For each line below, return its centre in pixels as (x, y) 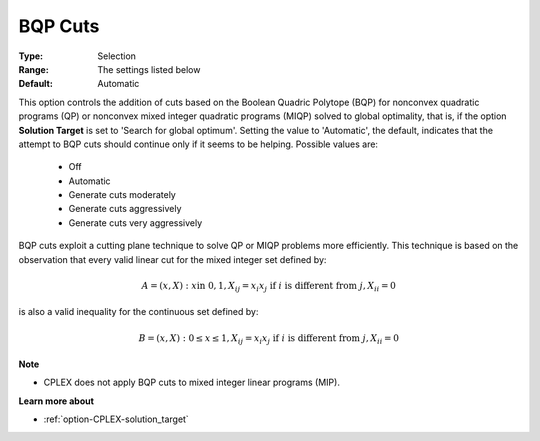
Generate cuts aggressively (125, 209)
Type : (31, 56)
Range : (33, 69)
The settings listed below (149, 69)
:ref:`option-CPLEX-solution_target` (116, 419)
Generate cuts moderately (122, 195)
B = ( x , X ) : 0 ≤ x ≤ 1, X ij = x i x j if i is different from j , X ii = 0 (269, 339)
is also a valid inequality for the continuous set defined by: (138, 312)
